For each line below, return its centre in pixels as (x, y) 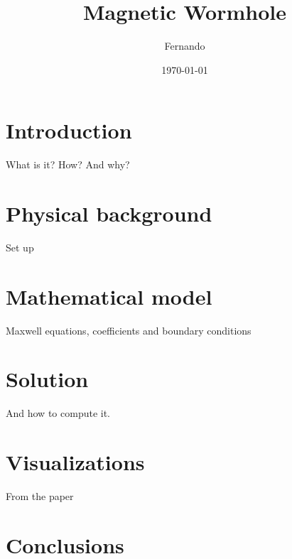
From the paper (40, 496)
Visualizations (75, 462)
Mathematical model (109, 296)
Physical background (109, 213)
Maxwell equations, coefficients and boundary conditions (129, 330)
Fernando (185, 46)
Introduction (69, 130)
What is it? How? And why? (68, 164)
